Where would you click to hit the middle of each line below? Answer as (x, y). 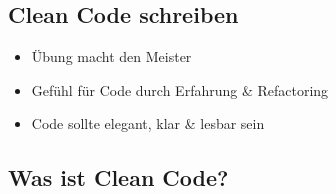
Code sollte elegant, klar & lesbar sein (148, 123)
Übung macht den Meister (111, 56)
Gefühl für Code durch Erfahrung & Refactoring (180, 89)
